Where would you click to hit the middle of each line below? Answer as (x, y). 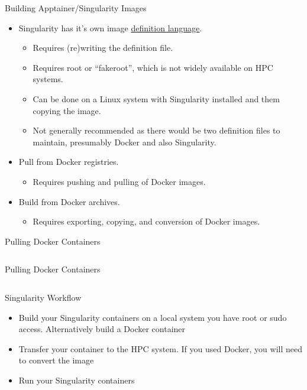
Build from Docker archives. (69, 201)
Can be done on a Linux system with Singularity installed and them (156, 98)
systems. (48, 79)
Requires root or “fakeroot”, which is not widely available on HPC (153, 67)
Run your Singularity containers (77, 380)
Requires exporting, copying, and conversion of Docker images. (146, 221)
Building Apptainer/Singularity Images (76, 8)
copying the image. (67, 110)
